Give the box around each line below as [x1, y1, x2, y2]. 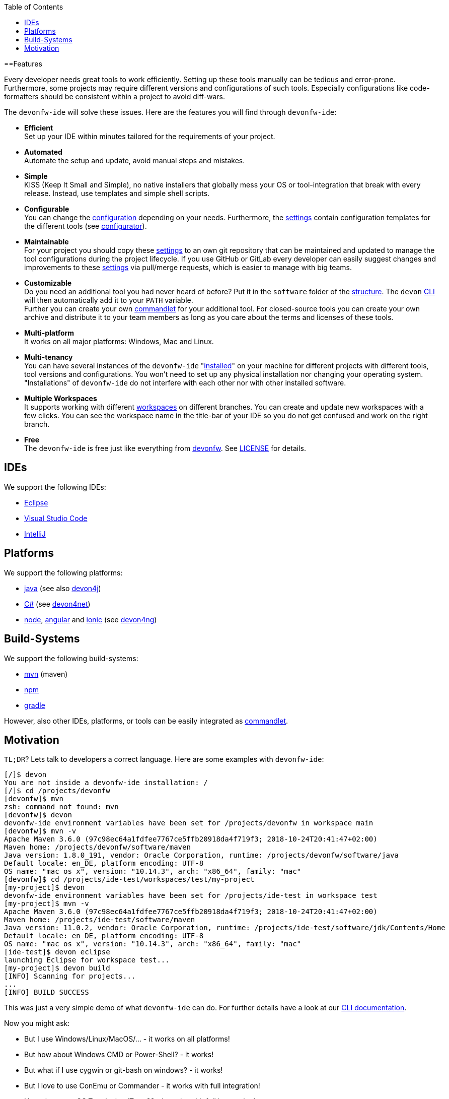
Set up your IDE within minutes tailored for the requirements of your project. [24, 132, 275, 141]
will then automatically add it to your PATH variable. [24, 296, 193, 304]
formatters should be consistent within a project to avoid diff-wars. [4, 92, 226, 101]
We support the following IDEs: [4, 482, 106, 491]
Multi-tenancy [24, 353, 73, 361]
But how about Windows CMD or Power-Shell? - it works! [24, 1050, 214, 1059]
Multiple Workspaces [24, 394, 97, 403]
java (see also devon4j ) [24, 584, 101, 593]
